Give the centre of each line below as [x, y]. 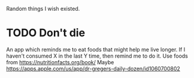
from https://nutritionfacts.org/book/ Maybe [60, 62]
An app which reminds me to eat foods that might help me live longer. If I [96, 49]
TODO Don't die [46, 33]
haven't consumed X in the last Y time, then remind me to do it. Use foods [97, 56]
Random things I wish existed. [43, 9]
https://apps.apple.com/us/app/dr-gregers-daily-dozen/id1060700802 [93, 68]
